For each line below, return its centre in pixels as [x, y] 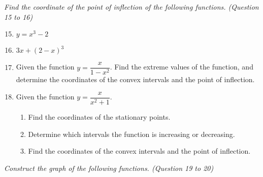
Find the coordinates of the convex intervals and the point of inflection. [139, 151]
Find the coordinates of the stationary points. [99, 116]
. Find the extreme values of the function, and [182, 67]
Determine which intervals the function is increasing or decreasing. [131, 134]
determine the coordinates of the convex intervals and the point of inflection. [135, 79]
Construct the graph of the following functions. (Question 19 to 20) [109, 168]
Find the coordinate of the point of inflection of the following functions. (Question [131, 7]
